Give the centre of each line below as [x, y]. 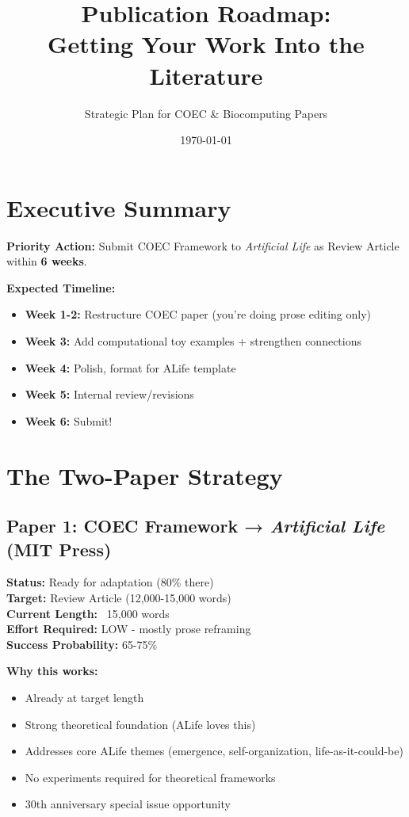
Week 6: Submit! [69, 420]
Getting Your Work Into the [206, 44]
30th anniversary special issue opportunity [128, 804]
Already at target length [84, 697]
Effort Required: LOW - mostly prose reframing [129, 629]
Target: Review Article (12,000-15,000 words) [119, 597]
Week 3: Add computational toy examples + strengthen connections [193, 341]
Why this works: [52, 671]
